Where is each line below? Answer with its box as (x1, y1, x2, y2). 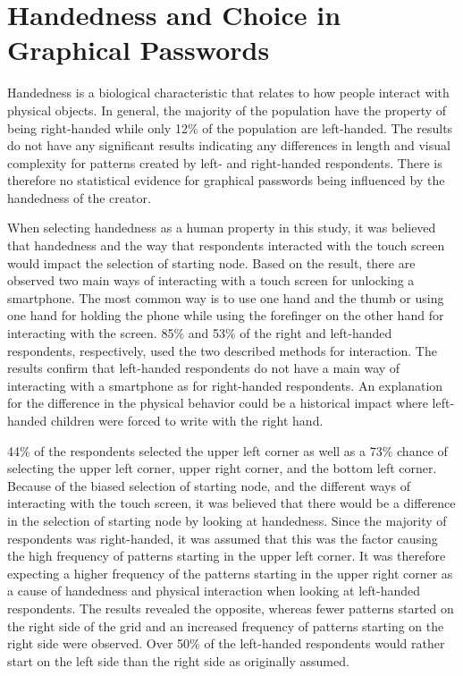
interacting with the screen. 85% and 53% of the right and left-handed (7, 324, 392, 342)
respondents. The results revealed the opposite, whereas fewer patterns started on (7, 598, 454, 617)
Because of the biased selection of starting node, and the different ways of (7, 476, 410, 494)
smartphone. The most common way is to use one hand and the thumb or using (7, 288, 444, 307)
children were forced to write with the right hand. (51, 411, 324, 429)
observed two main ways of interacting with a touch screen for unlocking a (7, 271, 415, 290)
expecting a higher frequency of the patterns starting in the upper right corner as (7, 563, 453, 582)
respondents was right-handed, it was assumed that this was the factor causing (7, 528, 438, 547)
